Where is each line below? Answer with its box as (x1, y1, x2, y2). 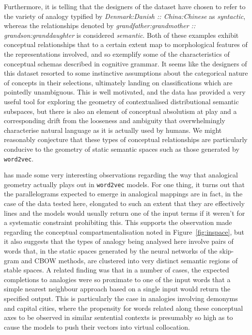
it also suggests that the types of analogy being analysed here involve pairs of (4, 236, 234, 246)
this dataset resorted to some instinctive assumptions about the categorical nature (4, 68, 248, 78)
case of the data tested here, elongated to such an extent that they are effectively (4, 198, 245, 208)
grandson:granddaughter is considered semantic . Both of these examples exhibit (4, 30, 239, 40)
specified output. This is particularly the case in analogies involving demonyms (4, 293, 238, 303)
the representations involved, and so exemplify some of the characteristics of (4, 48, 230, 59)
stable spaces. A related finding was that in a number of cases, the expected (4, 265, 229, 275)
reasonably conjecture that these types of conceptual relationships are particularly (4, 134, 248, 144)
